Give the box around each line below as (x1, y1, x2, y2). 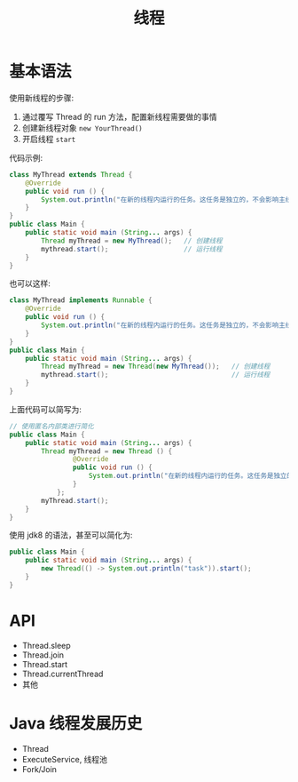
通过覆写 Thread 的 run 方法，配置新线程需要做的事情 (21, 111, 217, 122)
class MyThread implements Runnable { (9, 296, 153, 305)
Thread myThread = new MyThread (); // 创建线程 (41, 236, 223, 245)
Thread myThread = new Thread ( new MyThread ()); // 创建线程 (41, 362, 271, 371)
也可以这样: (9, 278, 51, 289)
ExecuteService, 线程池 (21, 754, 108, 764)
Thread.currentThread (21, 668, 104, 679)
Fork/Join (21, 763, 58, 774)
